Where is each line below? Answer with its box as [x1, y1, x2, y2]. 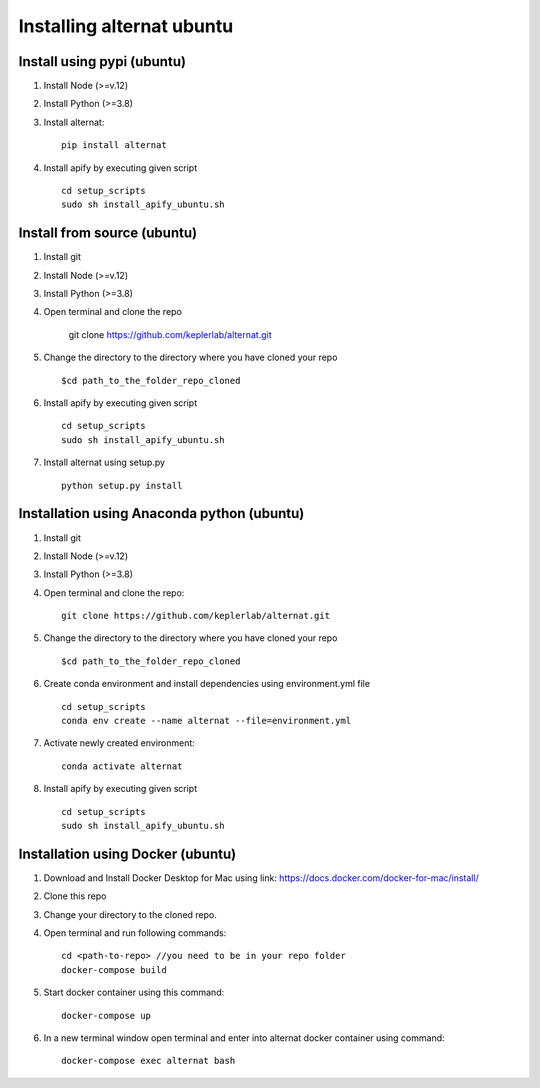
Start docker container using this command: [43, 986, 225, 999]
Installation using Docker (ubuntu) [18, 845, 237, 862]
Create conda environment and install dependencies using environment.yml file [43, 678, 370, 690]
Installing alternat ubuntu [18, 15, 234, 37]
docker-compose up [61, 1010, 152, 1021]
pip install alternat [61, 140, 167, 151]
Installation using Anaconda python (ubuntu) [18, 505, 305, 522]
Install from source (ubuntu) [18, 225, 198, 242]
